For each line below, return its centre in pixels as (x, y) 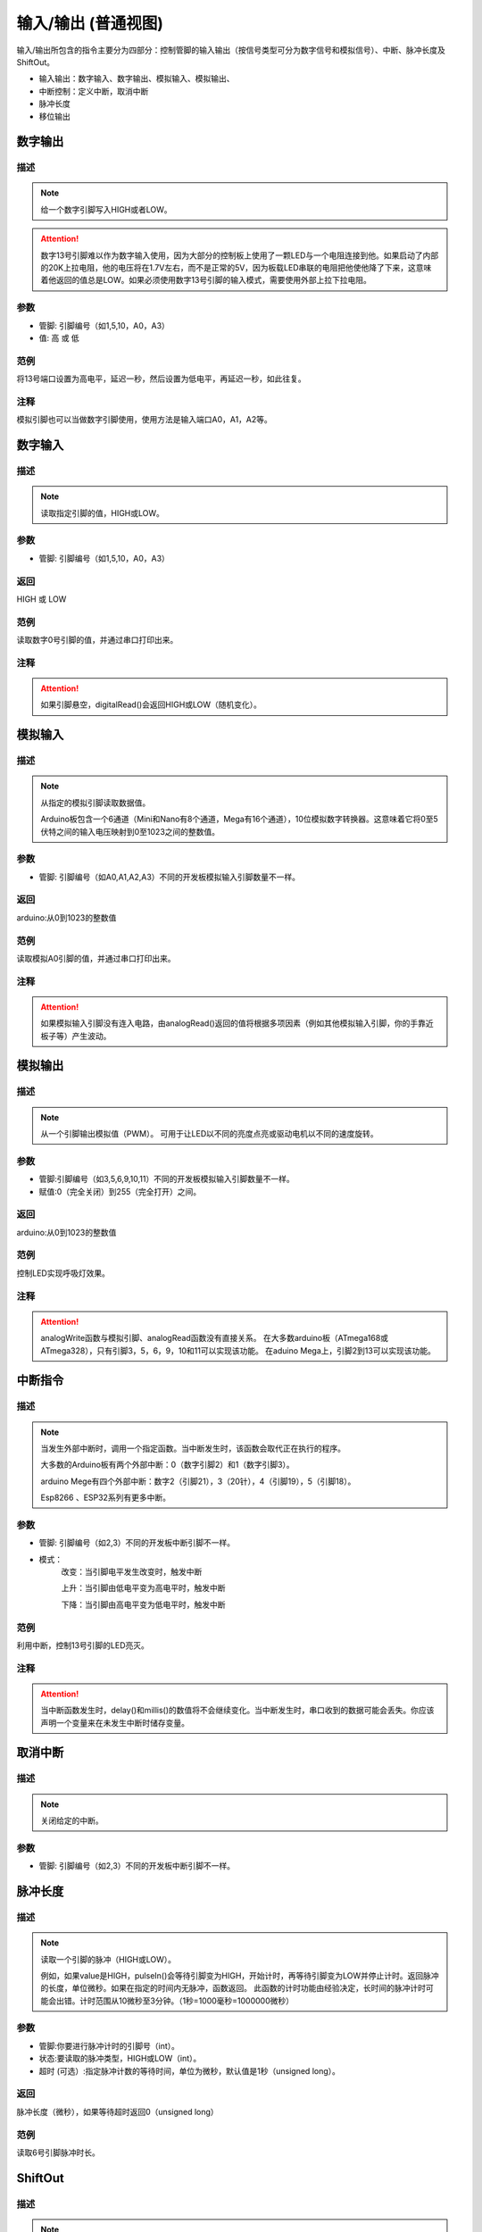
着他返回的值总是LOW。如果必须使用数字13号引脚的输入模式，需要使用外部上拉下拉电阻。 (206, 280)
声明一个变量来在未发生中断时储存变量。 (115, 1722)
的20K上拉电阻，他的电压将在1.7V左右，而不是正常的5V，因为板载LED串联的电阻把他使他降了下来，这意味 (236, 268)
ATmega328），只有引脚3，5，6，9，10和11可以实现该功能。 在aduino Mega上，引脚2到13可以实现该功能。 (238, 1350)
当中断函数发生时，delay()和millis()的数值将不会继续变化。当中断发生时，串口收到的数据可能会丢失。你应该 (237, 1711)
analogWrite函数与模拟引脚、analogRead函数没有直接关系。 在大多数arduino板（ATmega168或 (214, 1338)
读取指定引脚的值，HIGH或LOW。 (103, 512)
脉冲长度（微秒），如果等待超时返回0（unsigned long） (117, 2111)
